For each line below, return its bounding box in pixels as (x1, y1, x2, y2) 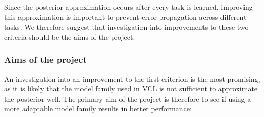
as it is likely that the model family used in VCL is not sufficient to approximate (4, 83, 258, 94)
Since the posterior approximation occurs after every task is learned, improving (4, 2, 253, 12)
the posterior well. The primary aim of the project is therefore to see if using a (4, 93, 251, 104)
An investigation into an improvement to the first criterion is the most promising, (4, 73, 260, 84)
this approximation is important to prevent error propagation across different (4, 11, 247, 22)
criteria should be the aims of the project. (4, 31, 135, 42)
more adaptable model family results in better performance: (4, 103, 192, 114)
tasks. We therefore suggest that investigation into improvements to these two (4, 21, 249, 32)
